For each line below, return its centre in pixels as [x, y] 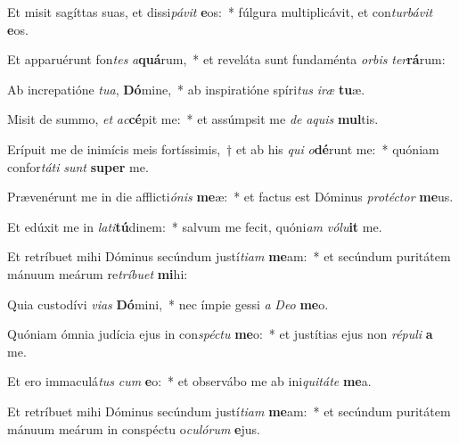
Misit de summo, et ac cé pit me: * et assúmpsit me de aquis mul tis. [193, 119]
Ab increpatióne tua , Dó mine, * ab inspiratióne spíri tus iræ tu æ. [186, 89]
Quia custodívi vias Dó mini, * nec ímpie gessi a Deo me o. [168, 304]
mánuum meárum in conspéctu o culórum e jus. [134, 428]
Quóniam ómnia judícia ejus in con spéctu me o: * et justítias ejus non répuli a [220, 334]
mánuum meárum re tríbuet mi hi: [98, 273]
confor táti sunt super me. [78, 166]
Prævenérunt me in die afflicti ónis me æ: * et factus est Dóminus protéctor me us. [230, 197]
